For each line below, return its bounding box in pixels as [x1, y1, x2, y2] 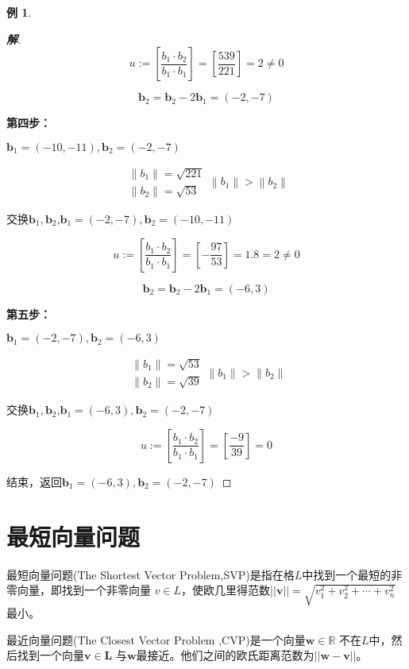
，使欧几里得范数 [181, 582, 271, 598]
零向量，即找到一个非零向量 [6, 582, 151, 598]
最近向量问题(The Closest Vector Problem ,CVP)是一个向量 [6, 631, 306, 648]
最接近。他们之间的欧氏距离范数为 [136, 647, 314, 663]
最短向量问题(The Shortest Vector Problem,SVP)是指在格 [6, 566, 295, 582]
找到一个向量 [17, 647, 84, 663]
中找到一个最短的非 [302, 566, 403, 582]
